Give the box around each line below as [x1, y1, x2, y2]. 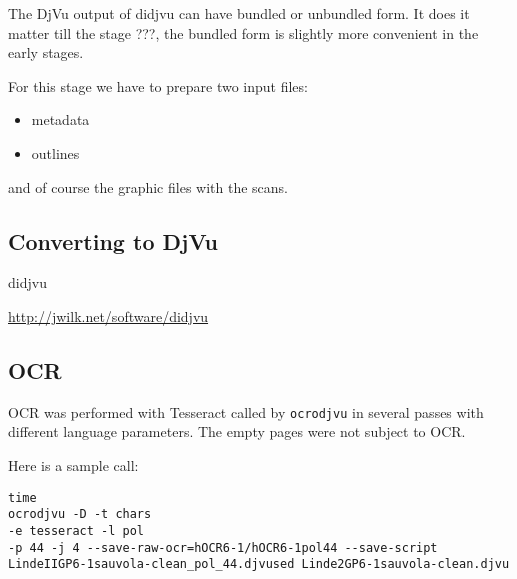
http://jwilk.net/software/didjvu [8, 305, 209, 326]
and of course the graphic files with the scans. [8, 176, 288, 197]
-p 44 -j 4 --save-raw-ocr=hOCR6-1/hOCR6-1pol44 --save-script [8, 540, 438, 555]
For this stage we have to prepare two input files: [8, 75, 308, 96]
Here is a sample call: [8, 455, 139, 475]
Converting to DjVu [8, 225, 219, 256]
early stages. [8, 42, 84, 63]
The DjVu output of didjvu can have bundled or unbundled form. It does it [8, 3, 470, 23]
